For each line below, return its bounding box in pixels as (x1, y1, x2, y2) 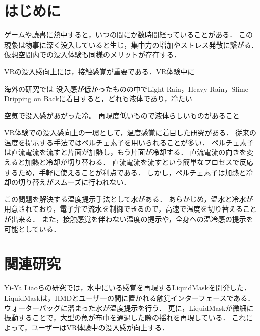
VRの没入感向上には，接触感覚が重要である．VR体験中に (4, 66, 195, 76)
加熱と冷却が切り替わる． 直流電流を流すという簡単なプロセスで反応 (25, 157, 254, 167)
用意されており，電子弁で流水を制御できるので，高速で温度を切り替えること (4, 203, 257, 214)
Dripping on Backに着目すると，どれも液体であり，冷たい (4, 93, 192, 104)
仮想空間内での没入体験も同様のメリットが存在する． (4, 49, 181, 60)
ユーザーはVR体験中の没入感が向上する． (31, 322, 169, 332)
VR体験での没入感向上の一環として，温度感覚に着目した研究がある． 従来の (4, 127, 257, 138)
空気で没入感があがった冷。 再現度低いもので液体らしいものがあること (4, 110, 240, 120)
